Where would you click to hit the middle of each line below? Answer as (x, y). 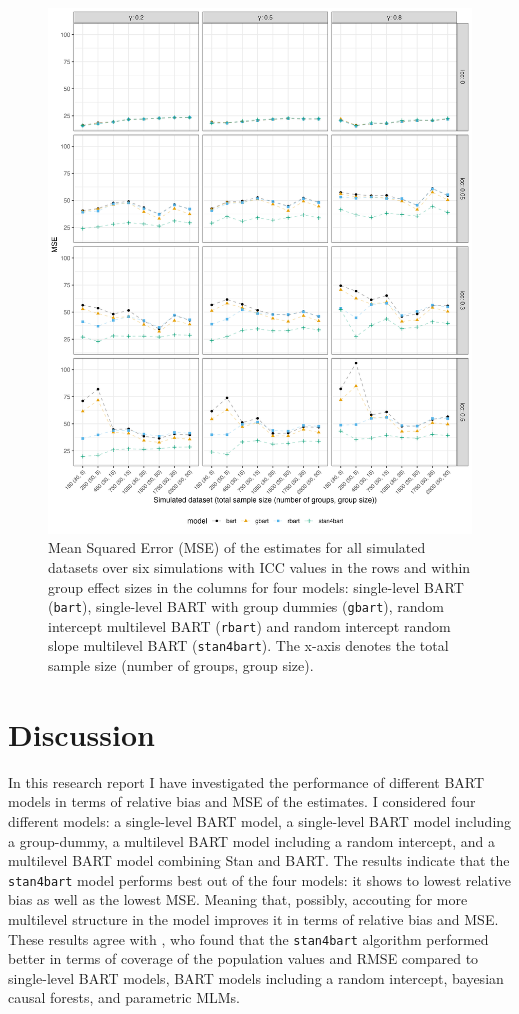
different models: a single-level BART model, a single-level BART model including (260, 821)
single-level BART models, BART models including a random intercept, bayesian (256, 977)
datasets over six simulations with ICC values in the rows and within (259, 566)
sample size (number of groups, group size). (181, 665)
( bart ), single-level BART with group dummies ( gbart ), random (246, 606)
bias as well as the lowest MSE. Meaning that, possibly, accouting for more (238, 899)
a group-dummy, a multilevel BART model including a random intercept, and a (252, 840)
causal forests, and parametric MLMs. (124, 997)
